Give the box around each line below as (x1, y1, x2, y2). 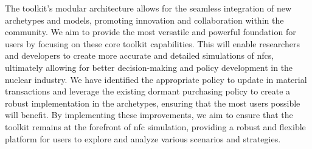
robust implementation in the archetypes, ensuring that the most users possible (5, 96, 300, 109)
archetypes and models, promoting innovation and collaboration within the (5, 13, 284, 26)
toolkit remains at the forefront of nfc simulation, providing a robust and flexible (5, 120, 306, 133)
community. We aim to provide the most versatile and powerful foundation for (5, 25, 296, 38)
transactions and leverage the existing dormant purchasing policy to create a (5, 85, 291, 98)
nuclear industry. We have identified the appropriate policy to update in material (5, 73, 307, 85)
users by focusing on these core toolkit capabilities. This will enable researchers (5, 37, 300, 50)
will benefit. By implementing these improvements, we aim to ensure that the (5, 108, 293, 121)
